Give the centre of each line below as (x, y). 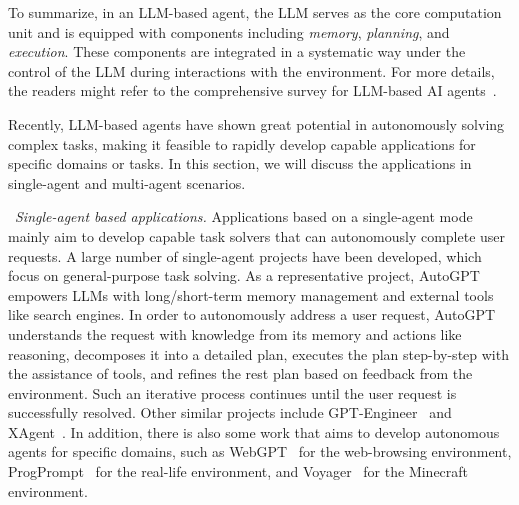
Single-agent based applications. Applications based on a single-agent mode (244, 216)
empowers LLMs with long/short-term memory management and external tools (251, 294)
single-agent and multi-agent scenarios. (127, 182)
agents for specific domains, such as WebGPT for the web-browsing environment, (260, 451)
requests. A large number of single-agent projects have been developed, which (245, 255)
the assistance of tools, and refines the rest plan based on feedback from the (240, 373)
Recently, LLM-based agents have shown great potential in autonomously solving (256, 123)
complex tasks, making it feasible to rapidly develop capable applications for (242, 143)
